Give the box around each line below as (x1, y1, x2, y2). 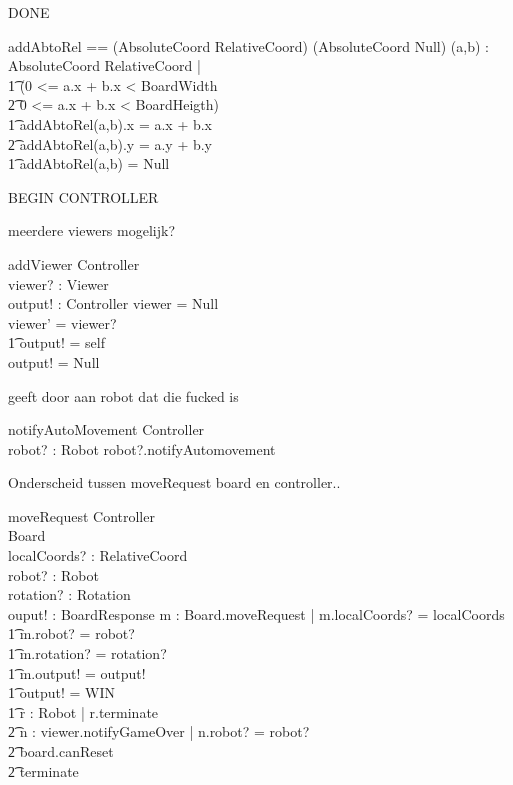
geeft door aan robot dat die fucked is (8, 385, 239, 406)
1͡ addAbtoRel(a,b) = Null (8, 153, 170, 174)
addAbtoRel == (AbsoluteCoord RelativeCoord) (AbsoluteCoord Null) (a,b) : (8, 35, 489, 56)
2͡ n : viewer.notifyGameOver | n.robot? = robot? (8, 721, 310, 742)
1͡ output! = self (8, 332, 105, 353)
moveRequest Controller (8, 505, 155, 526)
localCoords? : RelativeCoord (8, 545, 188, 566)
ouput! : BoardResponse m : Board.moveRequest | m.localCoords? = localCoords (8, 603, 505, 624)
